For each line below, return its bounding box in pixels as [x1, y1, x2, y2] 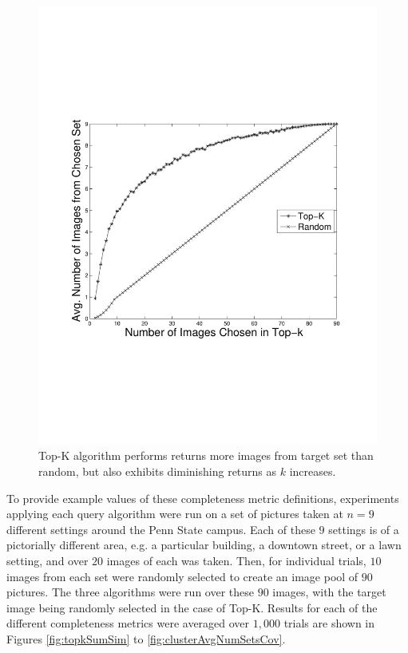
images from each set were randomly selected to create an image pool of [6, 568, 358, 584]
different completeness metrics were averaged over [6, 615, 250, 631]
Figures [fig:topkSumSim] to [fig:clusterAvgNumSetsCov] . [6, 631, 286, 647]
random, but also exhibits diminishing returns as [38, 463, 277, 480]
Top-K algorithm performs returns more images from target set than [38, 447, 374, 464]
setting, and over [6, 552, 89, 569]
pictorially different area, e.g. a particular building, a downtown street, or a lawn [6, 536, 402, 553]
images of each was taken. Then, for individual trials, [106, 552, 366, 569]
